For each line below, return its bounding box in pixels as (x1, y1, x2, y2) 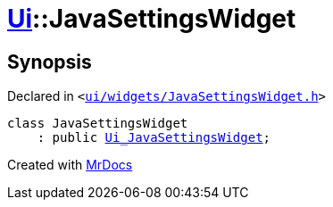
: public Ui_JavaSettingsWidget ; (37, 130, 271, 145)
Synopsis (7, 50, 92, 73)
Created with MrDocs (7, 157, 133, 173)
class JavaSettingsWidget (7, 116, 188, 131)
